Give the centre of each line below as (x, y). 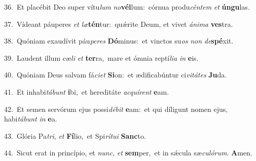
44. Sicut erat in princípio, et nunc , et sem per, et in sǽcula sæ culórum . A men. (128, 153)
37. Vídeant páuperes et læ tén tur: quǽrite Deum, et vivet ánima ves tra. (119, 24)
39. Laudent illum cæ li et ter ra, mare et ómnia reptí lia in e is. (101, 57)
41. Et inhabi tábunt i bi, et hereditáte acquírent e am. (87, 91)
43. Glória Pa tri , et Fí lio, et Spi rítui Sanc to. (75, 135)
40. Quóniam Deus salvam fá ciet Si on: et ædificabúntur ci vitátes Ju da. (116, 75)
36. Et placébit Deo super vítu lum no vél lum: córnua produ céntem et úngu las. (127, 7)
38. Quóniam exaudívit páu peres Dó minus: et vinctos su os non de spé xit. (119, 41)
